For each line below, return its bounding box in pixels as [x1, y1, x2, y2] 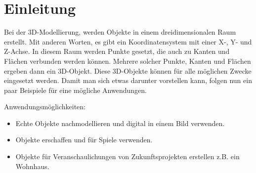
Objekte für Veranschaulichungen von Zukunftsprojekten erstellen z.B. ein [15, 151, 240, 162]
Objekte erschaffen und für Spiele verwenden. [15, 134, 153, 145]
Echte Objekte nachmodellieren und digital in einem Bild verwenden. [15, 118, 225, 128]
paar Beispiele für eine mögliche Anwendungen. [4, 85, 147, 95]
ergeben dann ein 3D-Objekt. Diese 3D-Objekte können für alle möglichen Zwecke [4, 65, 252, 76]
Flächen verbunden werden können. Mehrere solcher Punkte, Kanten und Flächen [4, 55, 251, 66]
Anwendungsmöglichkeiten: [4, 101, 85, 112]
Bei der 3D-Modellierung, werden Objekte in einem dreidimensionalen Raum [4, 27, 236, 37]
